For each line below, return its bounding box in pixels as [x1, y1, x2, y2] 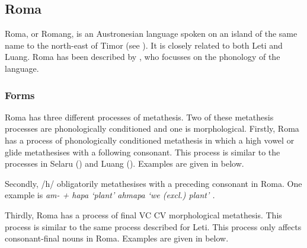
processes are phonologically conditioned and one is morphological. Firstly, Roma [5, 122, 299, 135]
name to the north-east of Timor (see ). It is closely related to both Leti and [5, 39, 283, 51]
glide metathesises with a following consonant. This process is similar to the [5, 145, 280, 158]
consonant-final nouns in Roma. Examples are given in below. [5, 232, 229, 244]
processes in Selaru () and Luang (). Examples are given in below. [5, 157, 244, 170]
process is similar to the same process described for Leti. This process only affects [5, 220, 302, 233]
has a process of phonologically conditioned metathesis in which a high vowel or [5, 133, 295, 146]
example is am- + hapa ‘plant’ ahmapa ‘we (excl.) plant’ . [5, 189, 215, 201]
